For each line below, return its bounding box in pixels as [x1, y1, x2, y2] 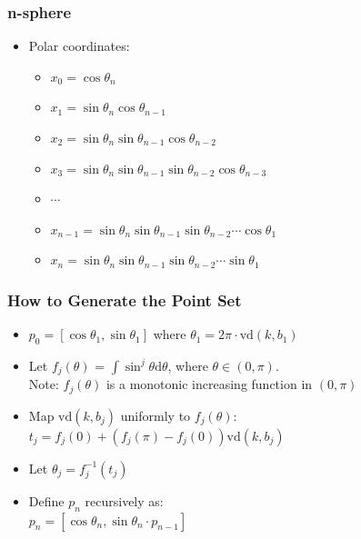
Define [28, 491, 65, 510]
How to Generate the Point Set [7, 288, 242, 311]
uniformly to [120, 405, 191, 424]
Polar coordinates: [28, 36, 130, 55]
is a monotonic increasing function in [105, 374, 313, 394]
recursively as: [85, 491, 164, 510]
